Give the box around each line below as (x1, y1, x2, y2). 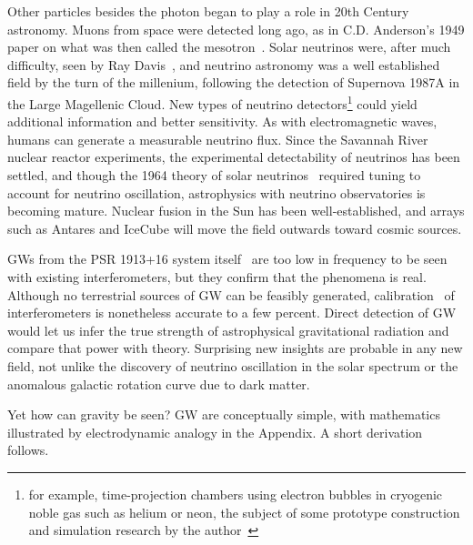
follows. (7, 440, 49, 459)
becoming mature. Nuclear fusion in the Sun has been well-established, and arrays (7, 201, 465, 220)
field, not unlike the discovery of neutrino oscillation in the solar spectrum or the (7, 356, 458, 375)
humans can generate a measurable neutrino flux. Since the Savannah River (7, 129, 428, 148)
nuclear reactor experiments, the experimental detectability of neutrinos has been (7, 147, 460, 167)
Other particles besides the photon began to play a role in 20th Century (7, 2, 409, 20)
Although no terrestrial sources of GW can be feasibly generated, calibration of (7, 285, 455, 304)
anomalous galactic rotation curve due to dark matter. (7, 374, 310, 393)
